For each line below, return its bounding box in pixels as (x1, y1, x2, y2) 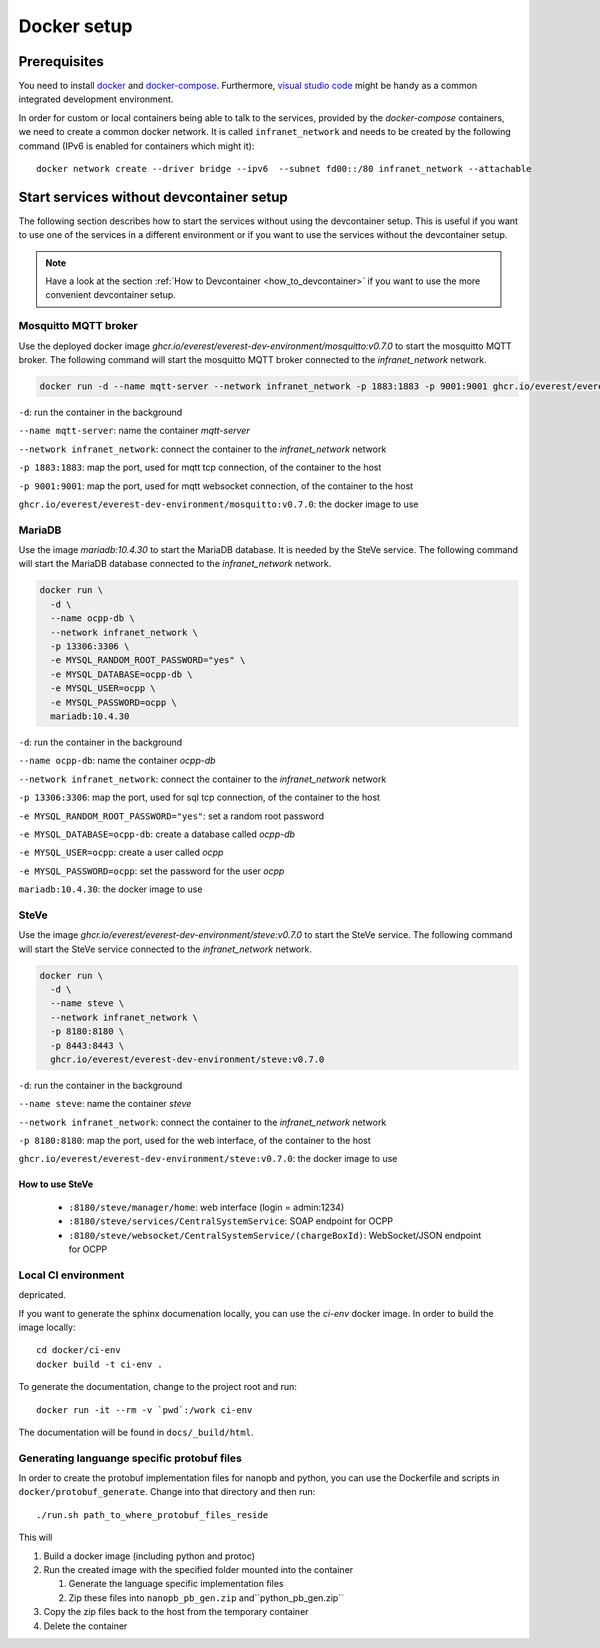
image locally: (18, 1321, 76, 1333)
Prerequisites (18, 53, 104, 70)
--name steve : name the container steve (18, 1098, 192, 1110)
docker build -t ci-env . (36, 1358, 164, 1370)
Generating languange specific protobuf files (18, 1451, 242, 1465)
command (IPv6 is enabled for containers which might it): (18, 140, 255, 152)
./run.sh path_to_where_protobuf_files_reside (36, 1509, 269, 1520)
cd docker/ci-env (36, 1345, 121, 1356)
